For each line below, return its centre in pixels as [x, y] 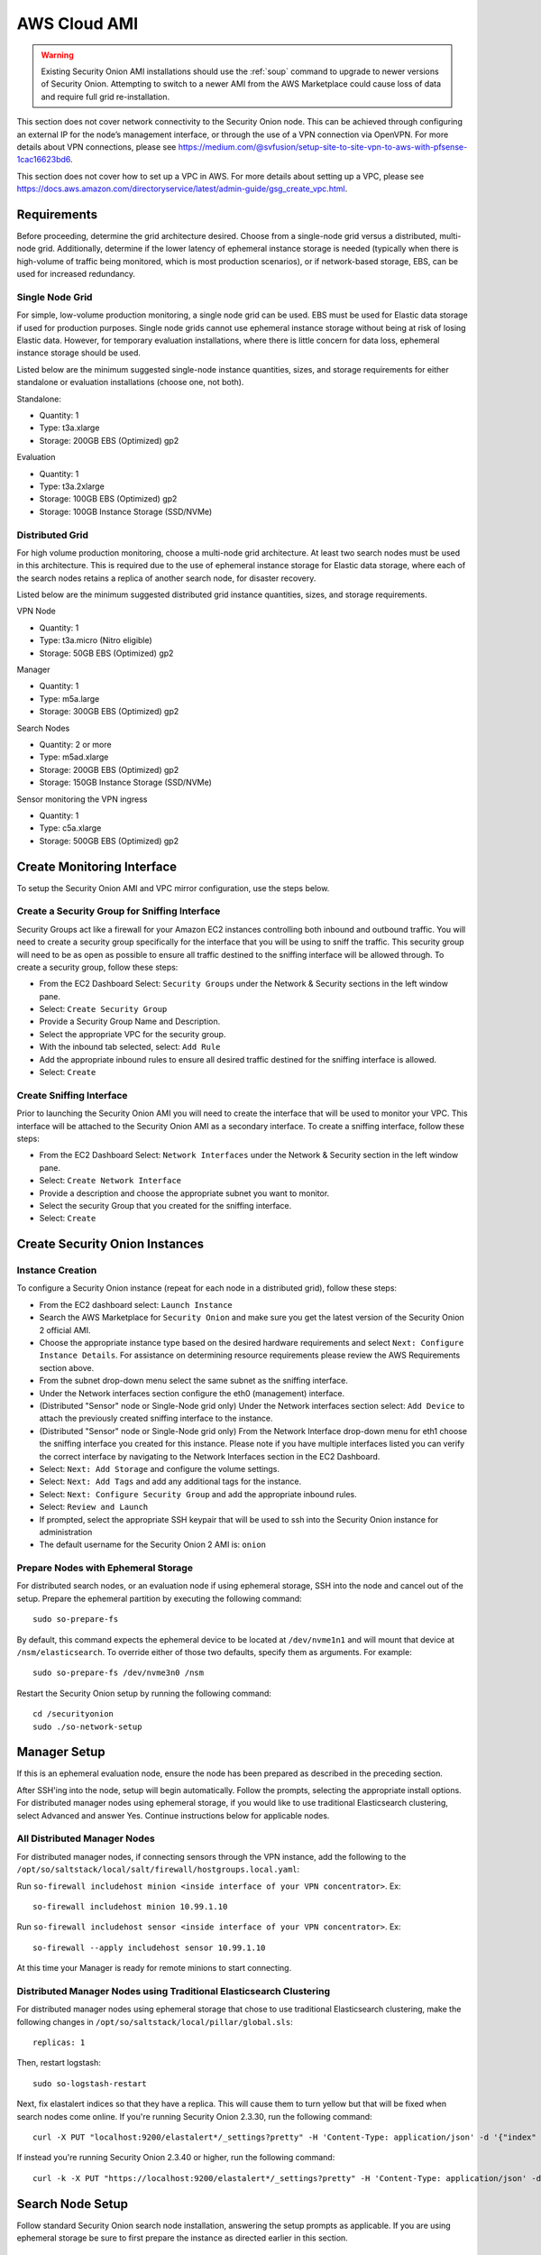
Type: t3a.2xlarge [72, 486]
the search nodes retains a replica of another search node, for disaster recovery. [166, 578]
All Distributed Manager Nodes [86, 1838]
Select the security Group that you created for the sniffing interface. [165, 1205]
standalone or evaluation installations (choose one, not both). [130, 382]
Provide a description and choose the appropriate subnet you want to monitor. [184, 1193]
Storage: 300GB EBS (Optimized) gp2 [109, 712]
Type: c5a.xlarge [70, 828]
